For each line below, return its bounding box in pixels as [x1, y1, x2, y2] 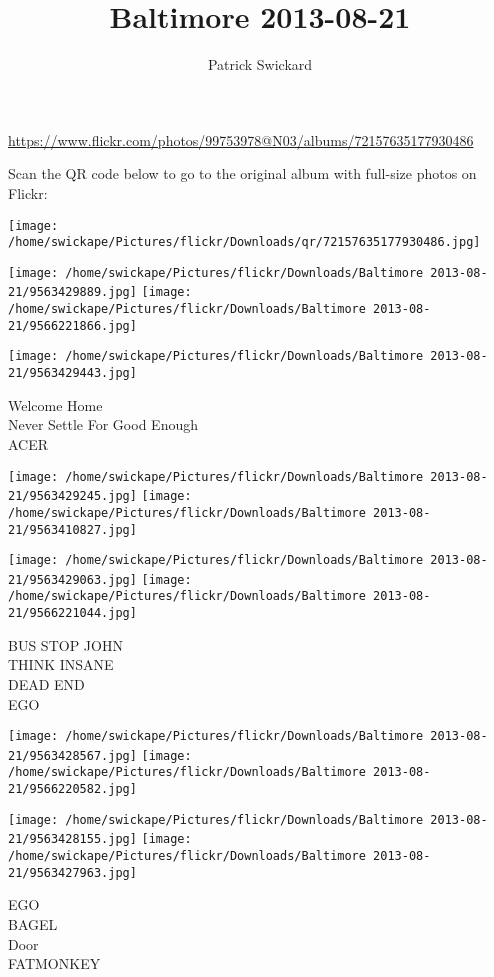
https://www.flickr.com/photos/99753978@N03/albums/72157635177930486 [8, 129, 474, 150]
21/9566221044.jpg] [8, 606, 137, 621]
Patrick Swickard [207, 54, 313, 75]
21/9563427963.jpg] [8, 865, 137, 880]
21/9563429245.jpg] [8, 489, 137, 504]
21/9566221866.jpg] [8, 318, 137, 333]
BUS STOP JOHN [8, 634, 123, 655]
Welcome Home [8, 394, 103, 415]
